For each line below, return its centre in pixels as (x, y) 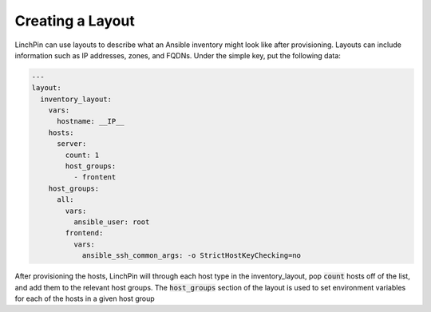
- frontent (95, 177)
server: (72, 144)
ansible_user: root (111, 222)
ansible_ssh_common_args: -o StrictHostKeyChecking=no (192, 256)
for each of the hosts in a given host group (85, 298)
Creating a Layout (75, 21)
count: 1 (82, 155)
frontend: (84, 233)
